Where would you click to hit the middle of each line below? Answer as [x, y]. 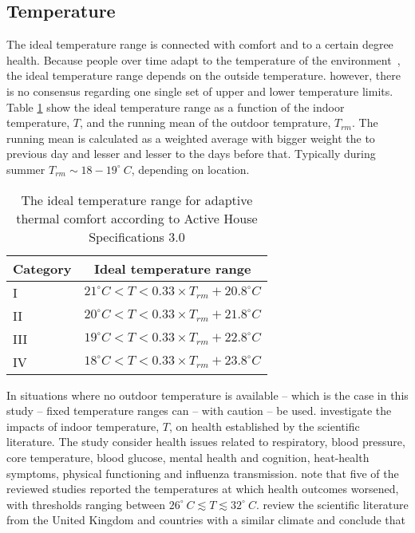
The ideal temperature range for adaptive [137, 199]
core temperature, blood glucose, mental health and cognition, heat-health [188, 457]
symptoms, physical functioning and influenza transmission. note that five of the [203, 473]
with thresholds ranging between [86, 504]
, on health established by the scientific [265, 426]
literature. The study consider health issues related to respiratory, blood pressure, [206, 442]
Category [42, 268]
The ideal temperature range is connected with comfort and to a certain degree [200, 44]
